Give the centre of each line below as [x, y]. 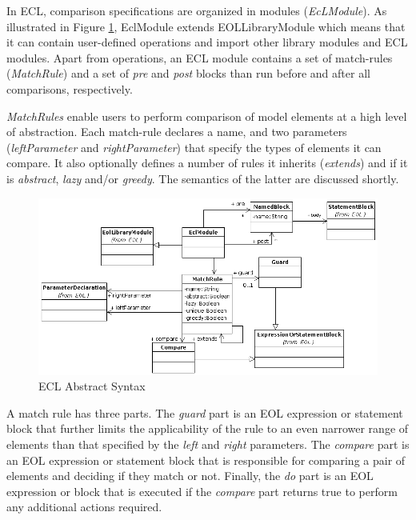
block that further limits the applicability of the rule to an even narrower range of [208, 428]
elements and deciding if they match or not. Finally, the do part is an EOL [190, 476]
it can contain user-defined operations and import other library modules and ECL [207, 42]
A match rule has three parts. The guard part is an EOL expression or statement [205, 412]
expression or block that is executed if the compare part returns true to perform [202, 491]
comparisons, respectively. [70, 88]
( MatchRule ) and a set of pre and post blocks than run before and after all [188, 73]
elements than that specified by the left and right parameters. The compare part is [208, 444]
